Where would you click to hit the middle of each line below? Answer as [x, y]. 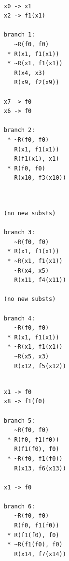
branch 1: [20, 35]
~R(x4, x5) [32, 271]
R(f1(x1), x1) [37, 159]
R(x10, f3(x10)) [40, 178]
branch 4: [20, 318]
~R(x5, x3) [32, 356]
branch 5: [20, 421]
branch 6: [20, 506]
